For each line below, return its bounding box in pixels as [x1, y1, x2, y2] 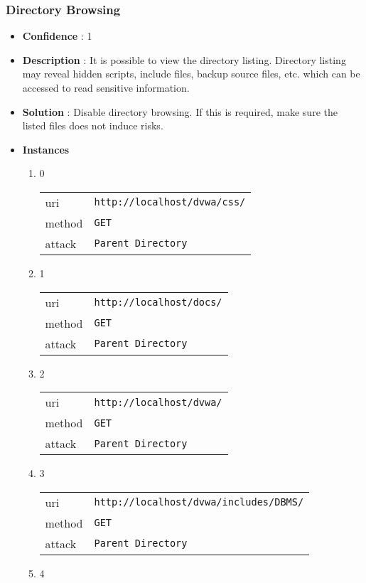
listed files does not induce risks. [22, 118, 163, 133]
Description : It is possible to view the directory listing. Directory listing [22, 52, 346, 67]
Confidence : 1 [22, 28, 92, 43]
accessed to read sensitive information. [22, 80, 190, 95]
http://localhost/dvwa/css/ [94, 196, 246, 208]
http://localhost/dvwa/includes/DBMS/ [94, 496, 304, 508]
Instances [22, 141, 70, 156]
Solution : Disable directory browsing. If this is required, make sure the [22, 104, 338, 119]
